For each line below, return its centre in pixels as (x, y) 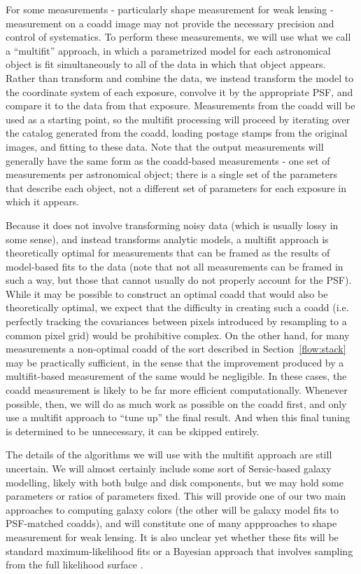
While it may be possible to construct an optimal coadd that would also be (167, 293)
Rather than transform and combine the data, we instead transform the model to (180, 77)
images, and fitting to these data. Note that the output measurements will (165, 146)
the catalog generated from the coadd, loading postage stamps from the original (177, 133)
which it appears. (43, 201)
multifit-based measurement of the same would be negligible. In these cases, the (176, 376)
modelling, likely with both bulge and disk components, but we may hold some (175, 482)
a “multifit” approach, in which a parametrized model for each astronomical (168, 50)
